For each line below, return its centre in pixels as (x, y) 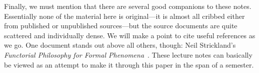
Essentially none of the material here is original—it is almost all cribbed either (124, 16)
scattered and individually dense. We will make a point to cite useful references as (130, 35)
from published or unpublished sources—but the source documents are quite (121, 26)
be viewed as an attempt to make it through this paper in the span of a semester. (129, 64)
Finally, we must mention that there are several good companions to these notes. (128, 6)
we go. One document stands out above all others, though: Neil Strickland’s (120, 45)
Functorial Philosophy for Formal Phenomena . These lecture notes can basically (128, 54)
